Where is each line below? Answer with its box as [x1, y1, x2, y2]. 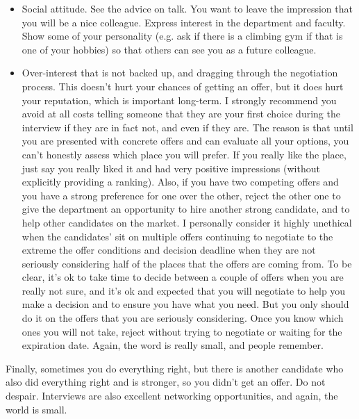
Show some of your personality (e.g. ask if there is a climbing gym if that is [22, 28, 343, 43]
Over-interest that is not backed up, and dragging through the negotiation [22, 65, 338, 80]
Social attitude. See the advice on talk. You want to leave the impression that [22, 1, 353, 15]
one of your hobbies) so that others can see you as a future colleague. [22, 42, 317, 56]
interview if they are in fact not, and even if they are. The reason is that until [22, 120, 353, 134]
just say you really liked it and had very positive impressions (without [22, 161, 320, 175]
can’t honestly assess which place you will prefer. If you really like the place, [22, 147, 347, 161]
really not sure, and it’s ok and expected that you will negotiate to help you [22, 283, 346, 297]
